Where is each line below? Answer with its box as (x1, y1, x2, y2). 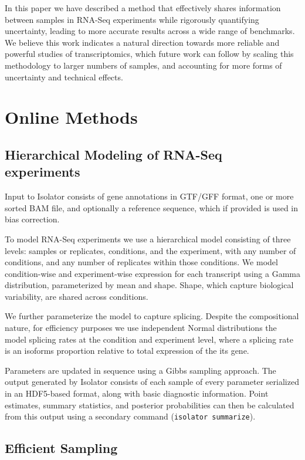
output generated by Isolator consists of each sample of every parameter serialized (5, 376, 299, 388)
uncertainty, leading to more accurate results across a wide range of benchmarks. (5, 25, 295, 37)
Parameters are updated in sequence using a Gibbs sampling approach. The (5, 364, 276, 376)
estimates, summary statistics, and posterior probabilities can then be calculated (5, 398, 294, 411)
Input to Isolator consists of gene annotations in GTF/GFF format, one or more (5, 190, 294, 202)
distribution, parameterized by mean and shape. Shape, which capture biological (5, 279, 294, 291)
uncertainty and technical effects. (5, 70, 123, 83)
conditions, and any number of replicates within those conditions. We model (5, 256, 278, 268)
